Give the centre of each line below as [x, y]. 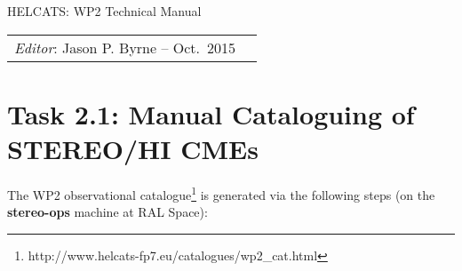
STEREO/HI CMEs [133, 148]
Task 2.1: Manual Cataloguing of [211, 113]
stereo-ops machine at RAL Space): [108, 212]
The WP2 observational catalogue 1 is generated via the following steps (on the [221, 193]
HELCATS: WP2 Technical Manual [104, 11]
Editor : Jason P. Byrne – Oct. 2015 [125, 47]
